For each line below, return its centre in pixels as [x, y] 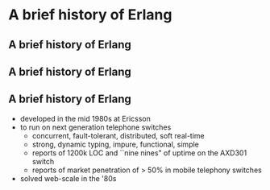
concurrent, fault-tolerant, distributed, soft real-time [118, 135]
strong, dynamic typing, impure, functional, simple [116, 144]
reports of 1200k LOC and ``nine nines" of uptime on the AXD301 [139, 153]
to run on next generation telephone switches [96, 127]
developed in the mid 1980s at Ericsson [85, 118]
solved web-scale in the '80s [68, 178]
